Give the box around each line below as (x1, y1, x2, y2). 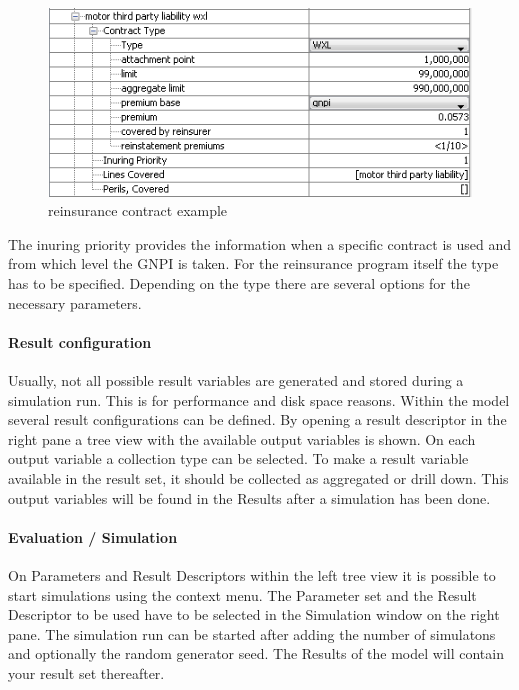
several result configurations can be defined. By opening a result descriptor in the (8, 409, 507, 430)
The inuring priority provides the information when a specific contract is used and (8, 233, 512, 254)
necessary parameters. (8, 292, 142, 313)
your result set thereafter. (8, 662, 165, 683)
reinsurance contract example (48, 200, 228, 221)
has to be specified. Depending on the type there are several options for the (8, 273, 470, 294)
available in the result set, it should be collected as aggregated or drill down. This (8, 467, 509, 488)
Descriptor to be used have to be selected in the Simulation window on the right (8, 604, 500, 625)
